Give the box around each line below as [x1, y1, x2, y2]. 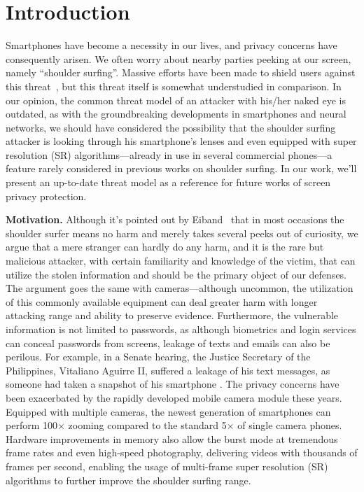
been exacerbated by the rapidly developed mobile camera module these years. [6, 390, 342, 405]
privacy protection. [6, 188, 87, 203]
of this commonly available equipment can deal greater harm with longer [6, 294, 318, 309]
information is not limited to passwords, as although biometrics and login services [6, 322, 356, 336]
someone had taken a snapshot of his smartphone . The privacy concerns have [6, 377, 339, 391]
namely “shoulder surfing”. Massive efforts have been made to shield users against [6, 65, 356, 80]
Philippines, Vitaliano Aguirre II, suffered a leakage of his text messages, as [6, 363, 330, 377]
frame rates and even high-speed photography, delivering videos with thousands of [6, 445, 358, 460]
